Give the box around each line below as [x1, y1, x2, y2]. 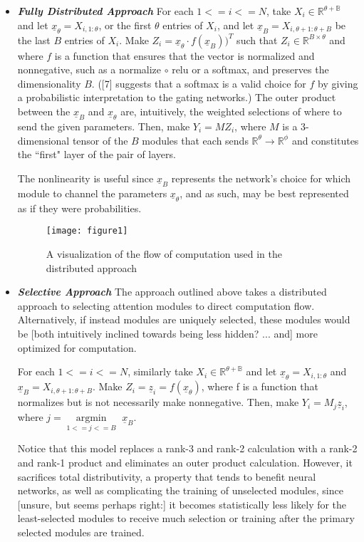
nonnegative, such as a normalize [17, 62, 162, 77]
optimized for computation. [17, 340, 137, 355]
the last [17, 32, 51, 47]
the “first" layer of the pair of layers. [17, 147, 176, 162]
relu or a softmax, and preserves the [172, 62, 329, 77]
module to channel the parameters [17, 185, 167, 200]
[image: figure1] [46, 226, 128, 236]
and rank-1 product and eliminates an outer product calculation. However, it [17, 455, 353, 470]
